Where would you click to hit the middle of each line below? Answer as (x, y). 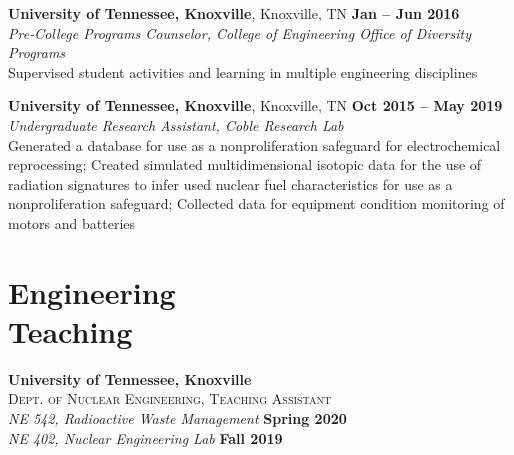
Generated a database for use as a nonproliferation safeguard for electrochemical (254, 144)
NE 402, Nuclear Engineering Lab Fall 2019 (145, 437)
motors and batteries (72, 222)
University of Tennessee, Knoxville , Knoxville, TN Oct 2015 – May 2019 (255, 105)
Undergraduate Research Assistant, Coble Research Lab (176, 124)
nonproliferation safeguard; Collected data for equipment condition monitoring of (256, 203)
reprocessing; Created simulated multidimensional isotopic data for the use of (245, 164)
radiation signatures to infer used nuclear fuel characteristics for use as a (230, 183)
